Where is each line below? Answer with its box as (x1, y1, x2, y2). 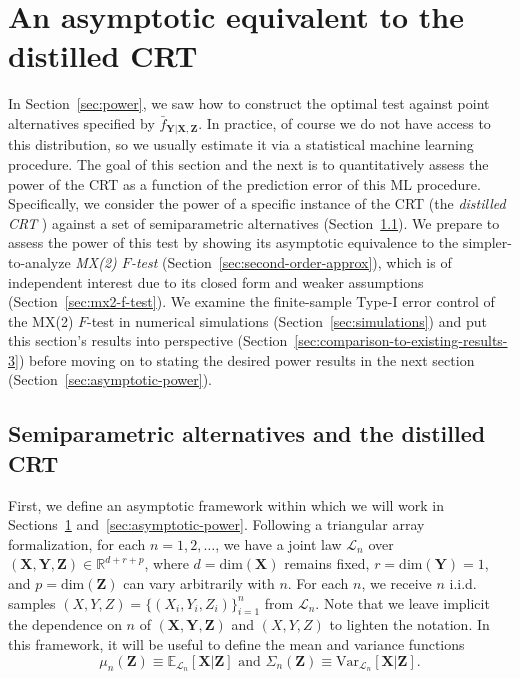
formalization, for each (8, 533, 146, 554)
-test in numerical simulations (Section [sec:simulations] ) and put (87, 310, 487, 331)
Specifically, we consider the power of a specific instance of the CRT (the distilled (8, 193, 506, 214)
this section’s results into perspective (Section (8, 330, 288, 351)
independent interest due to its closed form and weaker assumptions (8, 271, 424, 292)
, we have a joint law (215, 533, 342, 554)
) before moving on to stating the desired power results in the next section (18, 349, 475, 370)
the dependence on (8, 614, 122, 635)
